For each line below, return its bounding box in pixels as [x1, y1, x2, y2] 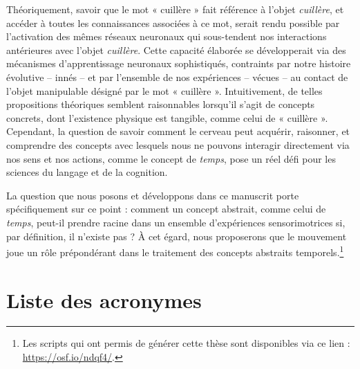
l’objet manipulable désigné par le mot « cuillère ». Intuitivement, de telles [6, 83, 323, 98]
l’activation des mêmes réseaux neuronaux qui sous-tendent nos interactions [6, 29, 327, 44]
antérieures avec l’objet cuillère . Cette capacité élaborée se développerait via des [6, 42, 346, 57]
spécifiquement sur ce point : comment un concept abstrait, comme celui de [6, 201, 326, 216]
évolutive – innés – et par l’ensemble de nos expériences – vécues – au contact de [6, 69, 348, 84]
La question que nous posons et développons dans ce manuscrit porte [6, 188, 299, 202]
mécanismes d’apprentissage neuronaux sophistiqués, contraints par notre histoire [6, 56, 351, 71]
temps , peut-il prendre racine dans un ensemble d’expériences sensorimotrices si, [6, 215, 345, 229]
